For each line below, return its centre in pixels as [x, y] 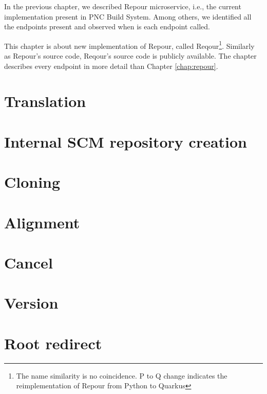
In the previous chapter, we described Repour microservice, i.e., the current [123, 6]
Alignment [42, 222]
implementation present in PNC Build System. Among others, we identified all [128, 16]
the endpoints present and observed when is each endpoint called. [107, 26]
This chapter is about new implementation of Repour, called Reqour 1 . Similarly [129, 45]
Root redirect [53, 343]
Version [31, 303]
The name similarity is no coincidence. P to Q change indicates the [122, 375]
